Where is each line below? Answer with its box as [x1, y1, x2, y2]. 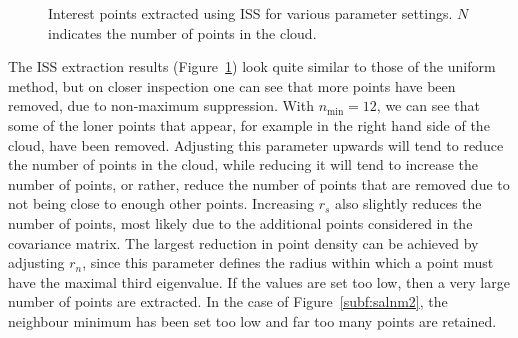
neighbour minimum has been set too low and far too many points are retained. [8, 310, 497, 331]
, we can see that [376, 95, 480, 116]
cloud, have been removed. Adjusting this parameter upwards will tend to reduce [8, 134, 504, 155]
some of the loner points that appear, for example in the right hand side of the [8, 114, 490, 135]
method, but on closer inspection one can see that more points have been [8, 75, 456, 96]
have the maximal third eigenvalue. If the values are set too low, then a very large [8, 271, 510, 292]
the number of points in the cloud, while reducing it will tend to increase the [8, 154, 479, 175]
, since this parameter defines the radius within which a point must [82, 252, 494, 273]
